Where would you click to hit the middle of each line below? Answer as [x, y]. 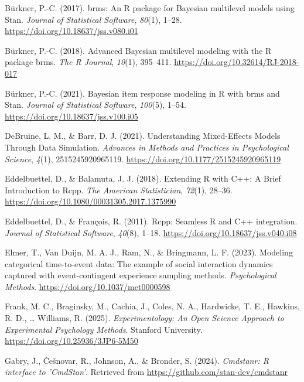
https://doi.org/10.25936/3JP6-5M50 [71, 341]
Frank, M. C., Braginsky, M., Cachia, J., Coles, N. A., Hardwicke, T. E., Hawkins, [152, 306]
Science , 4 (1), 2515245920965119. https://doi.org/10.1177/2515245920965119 [143, 158]
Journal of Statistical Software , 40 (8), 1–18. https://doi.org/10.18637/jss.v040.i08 [151, 232]
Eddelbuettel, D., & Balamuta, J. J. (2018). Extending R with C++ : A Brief [143, 178]
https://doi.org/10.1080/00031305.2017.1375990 [90, 201]
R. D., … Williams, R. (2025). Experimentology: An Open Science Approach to [144, 318]
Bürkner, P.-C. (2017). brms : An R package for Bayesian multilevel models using [150, 8]
